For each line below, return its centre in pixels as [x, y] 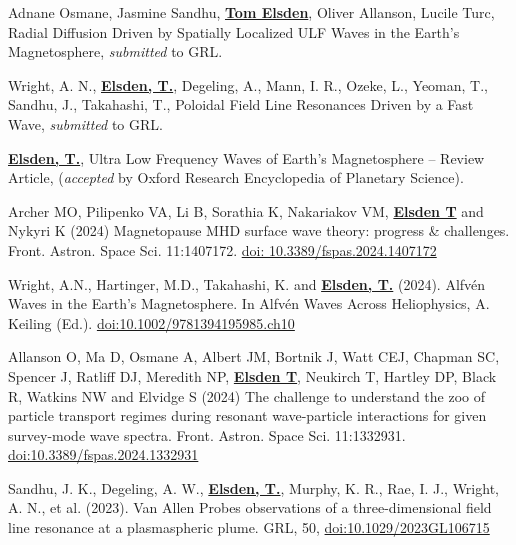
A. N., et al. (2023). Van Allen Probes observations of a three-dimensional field [250, 507]
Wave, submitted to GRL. [85, 123]
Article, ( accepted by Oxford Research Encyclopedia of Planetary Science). [236, 177]
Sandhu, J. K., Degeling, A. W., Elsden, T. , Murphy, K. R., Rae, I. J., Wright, [253, 487]
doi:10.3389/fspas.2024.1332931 [103, 454]
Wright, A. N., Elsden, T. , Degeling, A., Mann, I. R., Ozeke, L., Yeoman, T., [248, 84]
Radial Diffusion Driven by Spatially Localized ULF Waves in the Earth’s [234, 31]
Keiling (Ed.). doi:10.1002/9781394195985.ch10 [151, 322]
